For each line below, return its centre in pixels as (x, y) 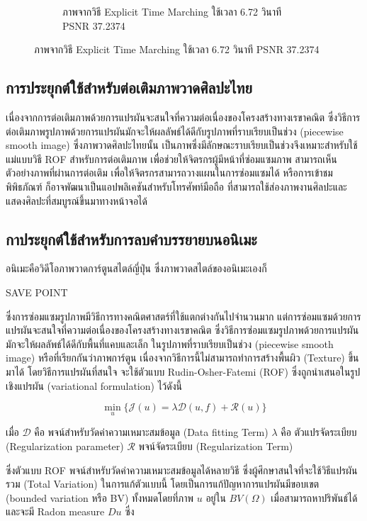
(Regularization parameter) (65, 446)
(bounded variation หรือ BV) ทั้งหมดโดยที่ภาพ (100, 497)
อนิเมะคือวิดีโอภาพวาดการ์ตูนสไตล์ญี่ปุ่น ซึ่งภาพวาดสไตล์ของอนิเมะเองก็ (136, 268)
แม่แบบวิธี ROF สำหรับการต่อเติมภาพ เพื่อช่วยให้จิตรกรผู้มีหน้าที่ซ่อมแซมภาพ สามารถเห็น (171, 158)
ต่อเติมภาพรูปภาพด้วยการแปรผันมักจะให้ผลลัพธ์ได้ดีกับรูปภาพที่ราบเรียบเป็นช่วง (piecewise (175, 131)
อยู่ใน (216, 497)
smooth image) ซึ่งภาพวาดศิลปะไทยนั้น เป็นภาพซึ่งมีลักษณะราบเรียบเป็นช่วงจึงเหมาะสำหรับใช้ (182, 145)
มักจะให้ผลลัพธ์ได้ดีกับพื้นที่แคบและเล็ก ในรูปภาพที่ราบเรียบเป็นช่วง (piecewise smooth (170, 343)
